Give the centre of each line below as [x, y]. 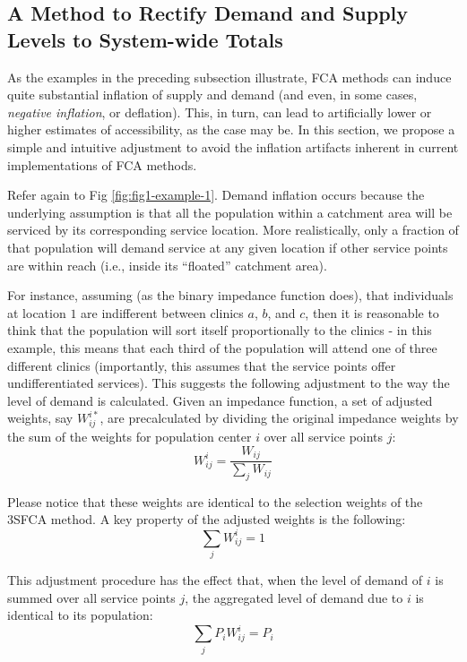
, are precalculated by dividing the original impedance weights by [279, 418]
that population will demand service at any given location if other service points [228, 247]
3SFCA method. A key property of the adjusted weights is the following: [207, 519]
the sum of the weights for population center [130, 437]
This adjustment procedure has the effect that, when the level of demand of [215, 579]
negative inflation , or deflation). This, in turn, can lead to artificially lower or [220, 112]
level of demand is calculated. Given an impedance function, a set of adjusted [220, 400]
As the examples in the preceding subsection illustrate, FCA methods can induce [229, 77]
